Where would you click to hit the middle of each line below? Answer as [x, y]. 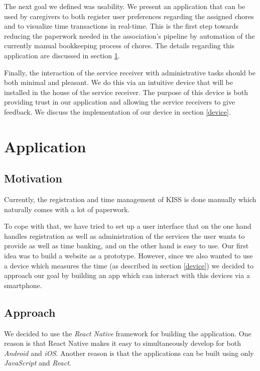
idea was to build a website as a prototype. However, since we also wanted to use [128, 256]
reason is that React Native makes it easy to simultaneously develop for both [123, 343]
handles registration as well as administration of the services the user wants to [124, 236]
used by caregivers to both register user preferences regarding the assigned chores [129, 16]
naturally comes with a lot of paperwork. [67, 209]
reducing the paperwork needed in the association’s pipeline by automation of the [129, 35]
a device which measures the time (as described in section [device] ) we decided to [129, 265]
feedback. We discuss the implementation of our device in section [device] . [117, 111]
